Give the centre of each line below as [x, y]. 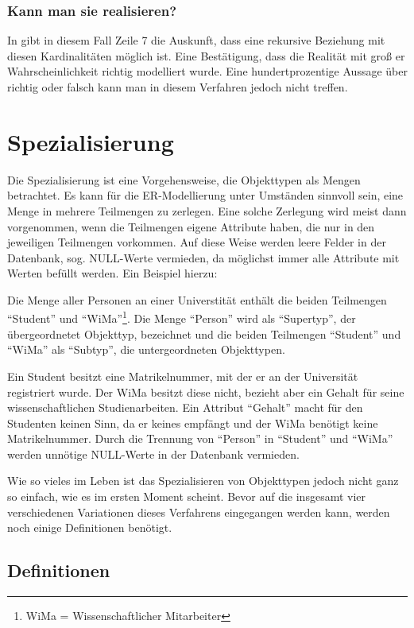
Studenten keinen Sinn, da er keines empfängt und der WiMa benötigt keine [193, 423]
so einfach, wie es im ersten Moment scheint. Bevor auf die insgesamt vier [187, 496]
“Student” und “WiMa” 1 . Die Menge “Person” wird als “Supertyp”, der [182, 317]
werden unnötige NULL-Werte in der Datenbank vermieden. [153, 454]
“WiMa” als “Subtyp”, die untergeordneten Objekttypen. [146, 349]
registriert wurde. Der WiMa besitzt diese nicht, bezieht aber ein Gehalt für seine [206, 392]
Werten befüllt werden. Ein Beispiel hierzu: [112, 273]
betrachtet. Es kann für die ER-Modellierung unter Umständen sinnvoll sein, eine [205, 195]
